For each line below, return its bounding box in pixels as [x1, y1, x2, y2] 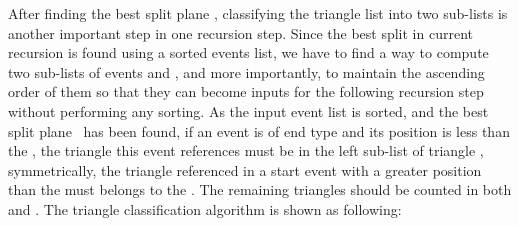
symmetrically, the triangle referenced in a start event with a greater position [8, 159, 482, 180]
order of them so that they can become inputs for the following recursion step [8, 81, 484, 102]
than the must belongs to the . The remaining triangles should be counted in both [8, 179, 512, 200]
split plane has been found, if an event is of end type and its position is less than [8, 120, 510, 141]
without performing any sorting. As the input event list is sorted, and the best [8, 100, 489, 121]
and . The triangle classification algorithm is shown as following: [8, 198, 402, 219]
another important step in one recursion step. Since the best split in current [8, 22, 473, 43]
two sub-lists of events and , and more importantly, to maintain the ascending [8, 61, 485, 82]
